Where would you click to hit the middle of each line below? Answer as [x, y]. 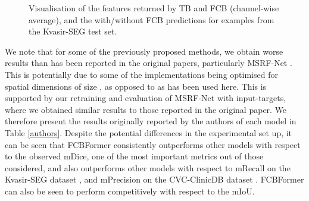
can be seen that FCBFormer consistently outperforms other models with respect [153, 144]
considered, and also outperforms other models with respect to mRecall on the [148, 167]
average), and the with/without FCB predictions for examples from [152, 19]
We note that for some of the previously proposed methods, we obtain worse [144, 51]
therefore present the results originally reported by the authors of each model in [151, 121]
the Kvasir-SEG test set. [73, 31]
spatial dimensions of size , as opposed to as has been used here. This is [136, 86]
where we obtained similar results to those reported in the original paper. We [146, 109]
